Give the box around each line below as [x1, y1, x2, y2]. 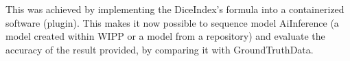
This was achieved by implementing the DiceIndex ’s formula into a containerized [5, 2, 345, 16]
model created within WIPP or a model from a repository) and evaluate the [5, 29, 325, 43]
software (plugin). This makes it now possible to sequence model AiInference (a [5, 15, 339, 29]
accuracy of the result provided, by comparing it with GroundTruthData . [5, 42, 314, 56]
